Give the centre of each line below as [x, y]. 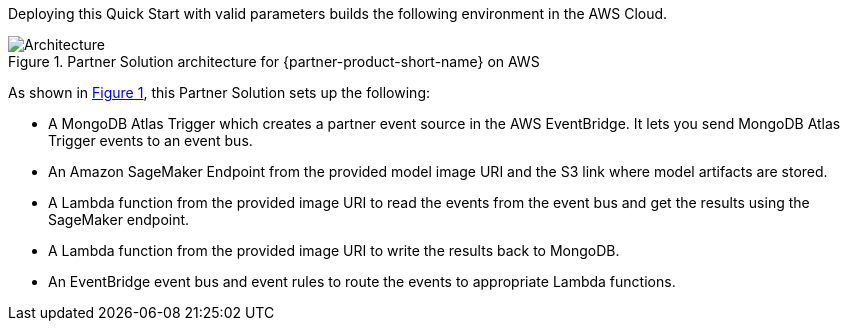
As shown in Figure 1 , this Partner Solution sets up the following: [219, 92]
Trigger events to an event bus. [150, 140]
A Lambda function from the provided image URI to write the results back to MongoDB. [334, 250]
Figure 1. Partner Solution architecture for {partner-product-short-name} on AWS [274, 61]
